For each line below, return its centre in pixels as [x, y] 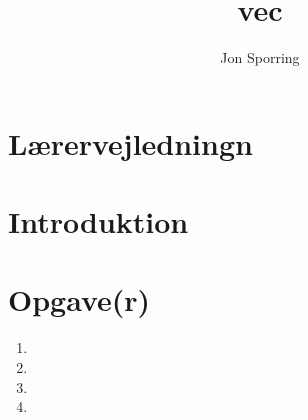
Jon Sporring [260, 57]
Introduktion [98, 221]
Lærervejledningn [130, 142]
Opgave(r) [79, 299]
